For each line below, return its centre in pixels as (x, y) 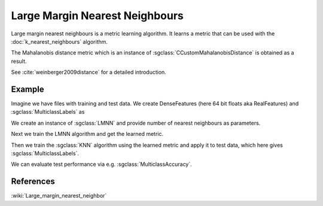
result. (19, 61)
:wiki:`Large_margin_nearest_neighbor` (59, 196)
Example (28, 89)
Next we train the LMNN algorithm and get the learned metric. (87, 134)
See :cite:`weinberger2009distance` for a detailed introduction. (89, 72)
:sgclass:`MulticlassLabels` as (48, 112)
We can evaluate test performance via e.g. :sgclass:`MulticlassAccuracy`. (102, 164)
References (33, 182)
